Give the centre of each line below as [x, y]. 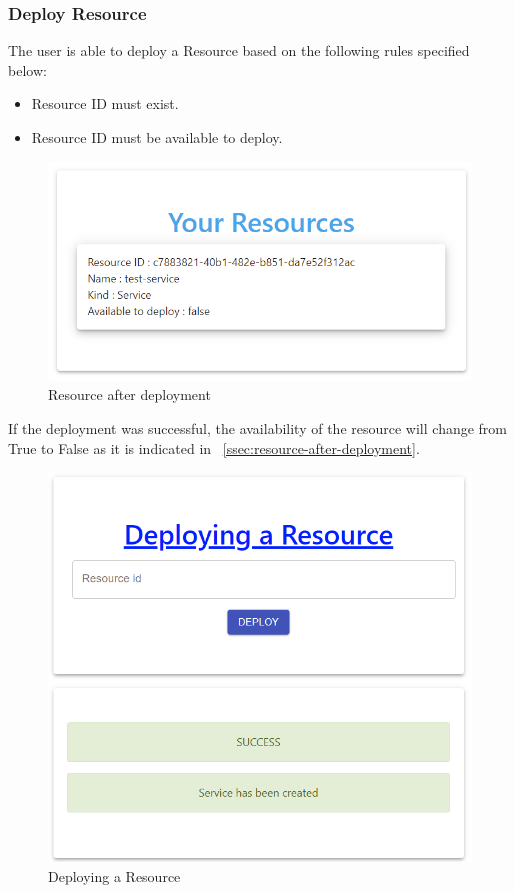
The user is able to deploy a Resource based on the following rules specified [239, 50]
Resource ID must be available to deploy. [157, 137]
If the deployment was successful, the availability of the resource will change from [258, 428]
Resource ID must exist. [105, 103]
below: [27, 69]
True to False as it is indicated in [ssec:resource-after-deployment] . [214, 447]
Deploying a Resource [114, 876]
